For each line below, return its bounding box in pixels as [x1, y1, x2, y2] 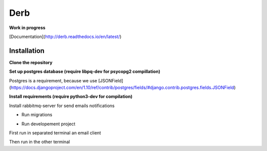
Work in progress [9, 25, 45, 31]
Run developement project [21, 121, 76, 127]
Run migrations [21, 112, 52, 118]
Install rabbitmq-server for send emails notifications [9, 103, 115, 109]
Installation [9, 46, 44, 55]
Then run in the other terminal [9, 139, 70, 145]
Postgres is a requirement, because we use [9, 77, 97, 83]
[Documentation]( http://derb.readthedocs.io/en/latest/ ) [9, 34, 122, 39]
